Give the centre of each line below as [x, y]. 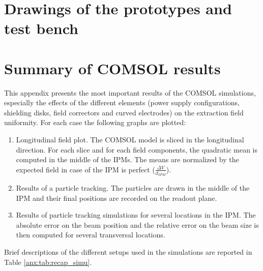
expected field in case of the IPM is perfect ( [85, 169]
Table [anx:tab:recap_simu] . [48, 262]
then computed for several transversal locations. [91, 235]
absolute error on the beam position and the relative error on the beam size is [137, 224]
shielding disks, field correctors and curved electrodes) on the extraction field [124, 112]
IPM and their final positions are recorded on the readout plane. [116, 198]
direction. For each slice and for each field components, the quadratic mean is [137, 149]
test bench [41, 28]
